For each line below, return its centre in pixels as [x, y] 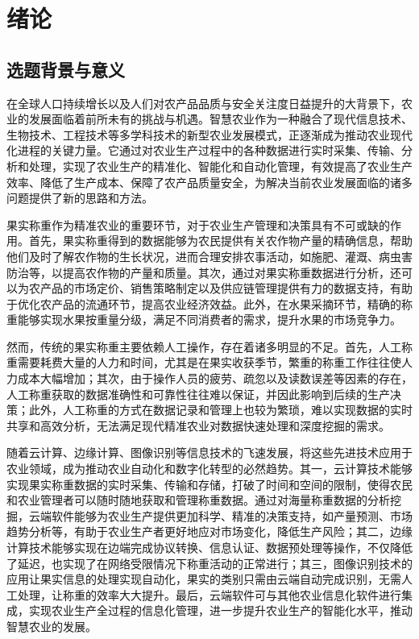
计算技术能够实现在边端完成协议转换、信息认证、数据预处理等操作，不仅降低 [209, 548]
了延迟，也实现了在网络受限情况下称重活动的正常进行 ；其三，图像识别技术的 [209, 563]
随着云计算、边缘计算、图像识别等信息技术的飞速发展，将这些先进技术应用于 [209, 452]
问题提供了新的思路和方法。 [80, 198]
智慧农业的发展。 [52, 626]
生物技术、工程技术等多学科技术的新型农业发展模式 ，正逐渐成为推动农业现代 [209, 134]
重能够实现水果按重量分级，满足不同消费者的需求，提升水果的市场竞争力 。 [204, 319]
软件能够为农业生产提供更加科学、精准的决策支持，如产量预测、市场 [232, 515]
